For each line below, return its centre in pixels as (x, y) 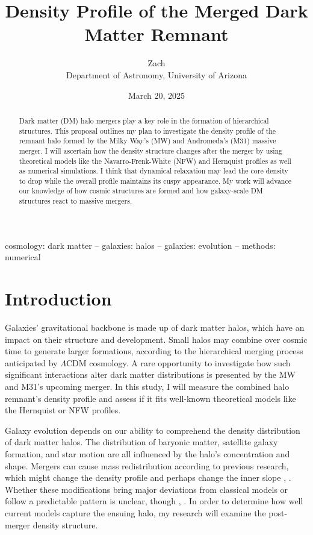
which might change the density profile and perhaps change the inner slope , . (148, 477)
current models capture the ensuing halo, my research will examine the (135, 513)
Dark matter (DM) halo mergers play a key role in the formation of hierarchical (144, 120)
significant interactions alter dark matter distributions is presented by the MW (150, 374)
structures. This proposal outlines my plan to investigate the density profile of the (147, 130)
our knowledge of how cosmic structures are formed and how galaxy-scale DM (141, 191)
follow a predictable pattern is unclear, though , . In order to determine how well (154, 501)
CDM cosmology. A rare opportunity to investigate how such (178, 362)
